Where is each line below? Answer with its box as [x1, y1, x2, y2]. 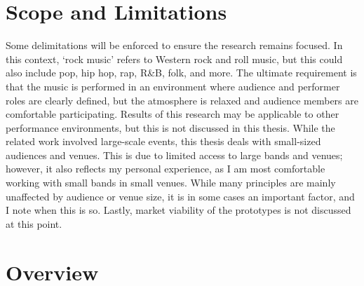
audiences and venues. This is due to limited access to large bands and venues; [6, 147, 343, 162]
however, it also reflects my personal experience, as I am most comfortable [6, 161, 325, 176]
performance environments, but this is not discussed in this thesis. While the [6, 120, 335, 135]
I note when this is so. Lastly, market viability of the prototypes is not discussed [6, 203, 351, 217]
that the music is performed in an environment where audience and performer [6, 79, 340, 93]
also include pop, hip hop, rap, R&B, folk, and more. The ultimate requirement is [6, 65, 357, 80]
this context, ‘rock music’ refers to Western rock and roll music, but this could [6, 51, 343, 66]
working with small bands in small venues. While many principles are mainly [6, 175, 336, 190]
